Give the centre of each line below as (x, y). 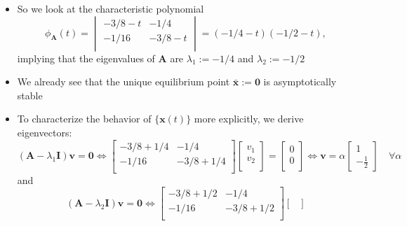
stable (30, 95)
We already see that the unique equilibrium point (124, 82)
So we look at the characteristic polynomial (111, 8)
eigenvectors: (45, 132)
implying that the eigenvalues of (86, 58)
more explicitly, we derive (249, 119)
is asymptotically (300, 82)
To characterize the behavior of (84, 119)
